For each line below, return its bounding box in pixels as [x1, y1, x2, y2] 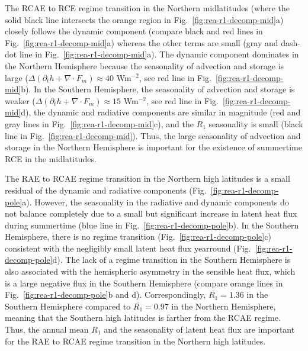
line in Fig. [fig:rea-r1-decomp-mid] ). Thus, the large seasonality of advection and [5, 129, 301, 141]
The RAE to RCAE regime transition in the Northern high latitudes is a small [5, 172, 290, 185]
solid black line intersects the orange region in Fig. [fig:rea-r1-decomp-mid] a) [5, 13, 284, 25]
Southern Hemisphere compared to [5, 300, 131, 312]
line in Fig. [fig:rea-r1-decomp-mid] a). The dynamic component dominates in [19, 48, 299, 60]
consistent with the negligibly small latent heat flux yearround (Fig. [5, 241, 251, 254]
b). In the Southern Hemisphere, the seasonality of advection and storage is [21, 83, 295, 95]
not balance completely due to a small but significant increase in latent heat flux [5, 207, 297, 220]
